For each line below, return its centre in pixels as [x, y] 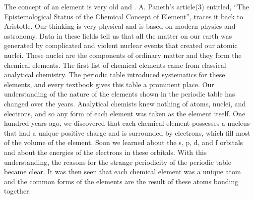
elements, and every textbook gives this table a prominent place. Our [109, 84]
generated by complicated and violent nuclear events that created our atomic [121, 45]
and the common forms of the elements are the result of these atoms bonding [121, 181]
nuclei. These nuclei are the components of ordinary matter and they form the [123, 55]
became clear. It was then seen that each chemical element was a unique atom [123, 172]
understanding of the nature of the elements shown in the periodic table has [120, 94]
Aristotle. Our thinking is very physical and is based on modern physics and [120, 26]
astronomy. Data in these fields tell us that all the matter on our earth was [118, 35]
